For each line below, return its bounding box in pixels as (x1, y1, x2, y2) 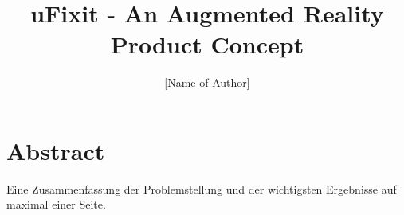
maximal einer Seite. (6, 196, 106, 213)
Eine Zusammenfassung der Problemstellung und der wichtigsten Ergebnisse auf (6, 180, 397, 197)
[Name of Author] (164, 74, 250, 91)
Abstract (6, 134, 105, 166)
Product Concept (110, 28, 304, 61)
